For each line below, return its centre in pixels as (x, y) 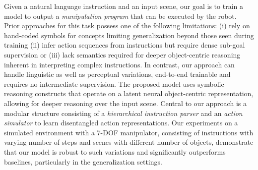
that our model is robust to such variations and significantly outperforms (115, 151)
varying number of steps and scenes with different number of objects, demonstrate (129, 142)
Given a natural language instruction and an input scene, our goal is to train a (124, 6)
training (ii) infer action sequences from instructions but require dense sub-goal (125, 45)
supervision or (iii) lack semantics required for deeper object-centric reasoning (122, 54)
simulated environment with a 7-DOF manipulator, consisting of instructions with (129, 132)
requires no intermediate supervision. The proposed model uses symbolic (114, 84)
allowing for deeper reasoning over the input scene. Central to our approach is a (125, 103)
